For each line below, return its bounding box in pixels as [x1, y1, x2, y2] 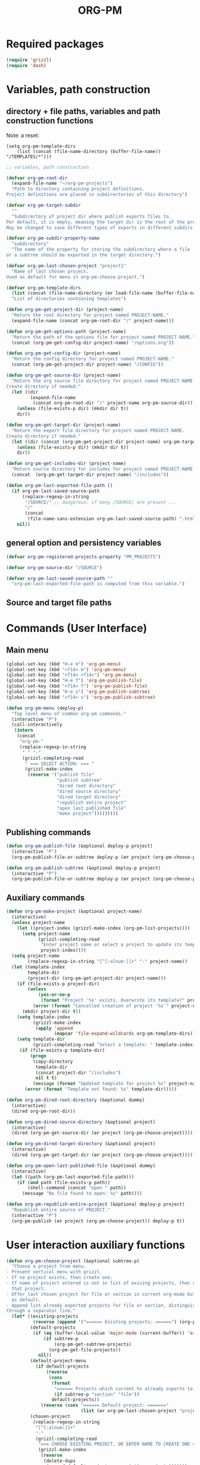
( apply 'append [35, 1025, 73, 1031]
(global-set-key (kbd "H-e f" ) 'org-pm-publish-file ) [6, 678, 143, 684]
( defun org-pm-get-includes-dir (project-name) [6, 461, 127, 467]
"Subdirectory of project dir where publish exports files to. [11, 213, 171, 219]
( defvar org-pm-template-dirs [6, 285, 82, 290]
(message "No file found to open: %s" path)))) [21, 1191, 143, 1197]
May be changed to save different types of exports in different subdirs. [6, 225, 196, 231]
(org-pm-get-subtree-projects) [54, 1341, 132, 1347]
